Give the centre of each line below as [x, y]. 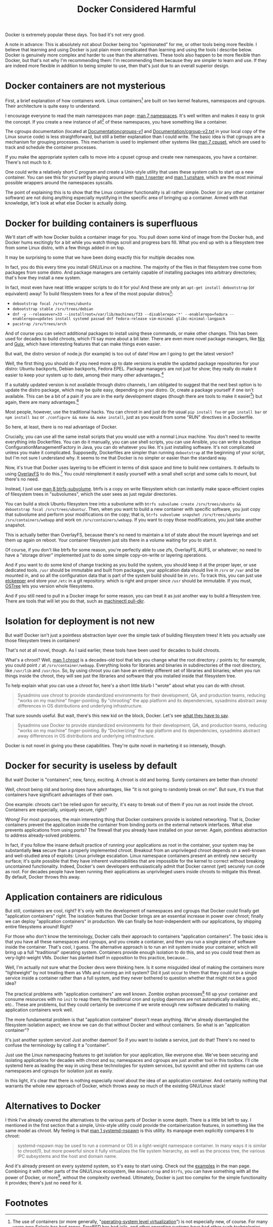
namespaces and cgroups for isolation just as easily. [59, 1071]
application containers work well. [39, 1010]
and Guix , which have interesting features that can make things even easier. [83, 344]
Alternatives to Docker [53, 1106]
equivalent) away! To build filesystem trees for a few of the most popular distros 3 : [89, 293]
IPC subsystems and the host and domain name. [67, 1156]
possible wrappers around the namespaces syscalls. [59, 183]
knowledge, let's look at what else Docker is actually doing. [66, 203]
